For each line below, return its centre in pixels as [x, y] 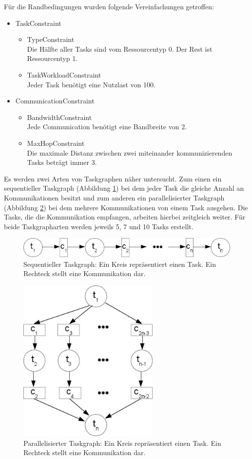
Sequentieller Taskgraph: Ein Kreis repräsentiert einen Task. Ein [120, 264]
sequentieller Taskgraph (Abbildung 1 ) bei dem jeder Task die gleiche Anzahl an [124, 188]
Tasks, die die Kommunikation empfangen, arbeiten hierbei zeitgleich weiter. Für [125, 217]
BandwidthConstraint [59, 117]
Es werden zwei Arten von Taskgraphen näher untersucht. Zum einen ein [113, 178]
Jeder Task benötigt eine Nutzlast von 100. [91, 84]
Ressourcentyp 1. [52, 58]
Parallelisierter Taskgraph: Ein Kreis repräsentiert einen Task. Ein [122, 443]
